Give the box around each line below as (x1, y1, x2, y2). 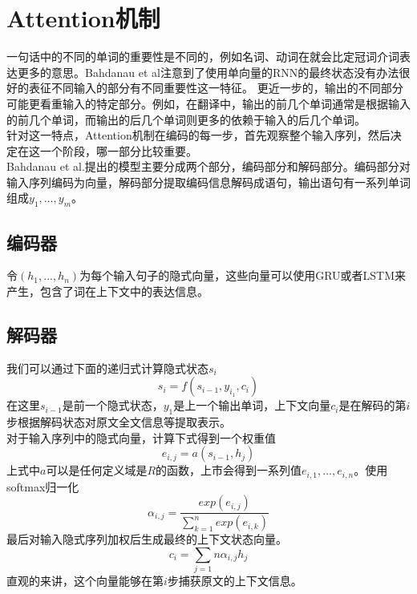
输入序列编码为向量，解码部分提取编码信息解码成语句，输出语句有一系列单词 (6, 173, 411, 190)
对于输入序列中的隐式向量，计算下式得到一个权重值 (6, 429, 276, 446)
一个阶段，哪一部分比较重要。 (39, 142, 197, 159)
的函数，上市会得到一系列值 (156, 462, 302, 479)
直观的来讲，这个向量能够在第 (6, 572, 164, 589)
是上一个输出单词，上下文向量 (173, 397, 331, 414)
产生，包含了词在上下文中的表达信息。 (6, 283, 208, 300)
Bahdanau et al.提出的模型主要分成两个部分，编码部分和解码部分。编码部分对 (6, 158, 411, 175)
